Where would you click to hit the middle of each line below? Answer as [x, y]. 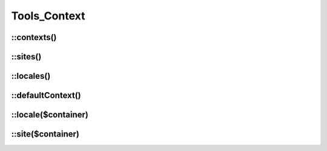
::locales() [31, 76]
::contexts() [34, 37]
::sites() [26, 57]
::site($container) [45, 134]
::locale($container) [50, 115]
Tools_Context [48, 16]
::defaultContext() [46, 96]
